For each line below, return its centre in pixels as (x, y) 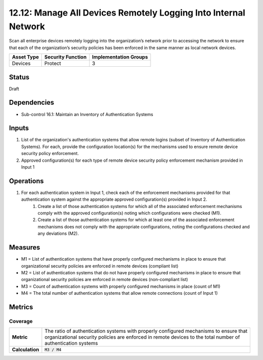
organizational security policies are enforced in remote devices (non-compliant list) (105, 280)
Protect (53, 63)
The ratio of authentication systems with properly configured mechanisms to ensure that (146, 331)
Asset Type (25, 57)
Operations (26, 181)
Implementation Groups (120, 57)
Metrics (21, 307)
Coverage (21, 321)
